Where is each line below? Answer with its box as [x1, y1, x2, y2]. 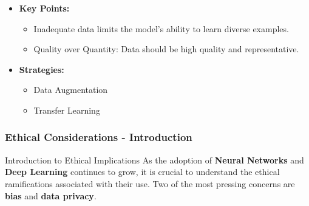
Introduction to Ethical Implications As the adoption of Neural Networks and [5, 153, 304, 166]
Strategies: [19, 63, 64, 75]
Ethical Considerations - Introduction [5, 129, 192, 145]
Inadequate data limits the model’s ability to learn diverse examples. [33, 22, 289, 35]
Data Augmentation [33, 83, 108, 96]
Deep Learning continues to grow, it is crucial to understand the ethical [5, 165, 280, 178]
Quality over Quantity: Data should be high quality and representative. [33, 43, 299, 55]
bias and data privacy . [5, 189, 97, 202]
